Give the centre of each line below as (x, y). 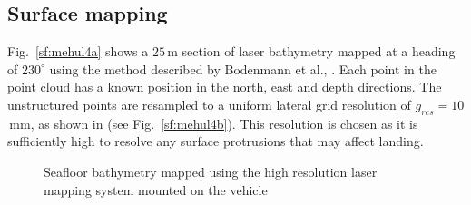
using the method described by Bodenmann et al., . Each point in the (243, 68)
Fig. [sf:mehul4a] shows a (78, 51)
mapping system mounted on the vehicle (156, 189)
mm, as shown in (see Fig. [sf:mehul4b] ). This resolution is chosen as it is (214, 123)
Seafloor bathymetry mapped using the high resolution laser (211, 171)
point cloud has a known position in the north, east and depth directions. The (225, 87)
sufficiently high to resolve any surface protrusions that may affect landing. (216, 141)
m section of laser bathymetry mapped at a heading (311, 51)
